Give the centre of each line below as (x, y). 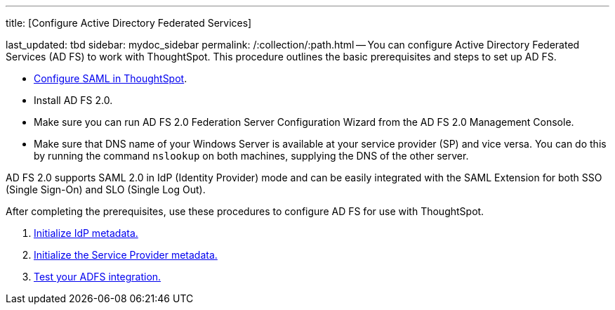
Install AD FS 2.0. (73, 100)
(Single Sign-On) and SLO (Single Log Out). (106, 189)
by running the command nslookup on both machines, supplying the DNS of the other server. (251, 156)
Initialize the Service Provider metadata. (126, 255)
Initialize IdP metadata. (86, 233)
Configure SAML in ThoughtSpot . (111, 78)
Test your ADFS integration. (98, 277)
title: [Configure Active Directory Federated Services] (129, 23)
